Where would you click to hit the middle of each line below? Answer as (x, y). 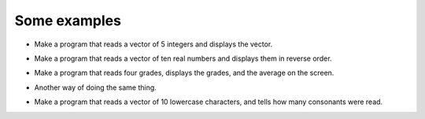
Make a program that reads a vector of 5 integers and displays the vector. (153, 44)
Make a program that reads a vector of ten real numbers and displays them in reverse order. (183, 58)
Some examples (68, 20)
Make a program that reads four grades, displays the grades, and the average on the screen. (184, 73)
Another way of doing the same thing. (95, 87)
